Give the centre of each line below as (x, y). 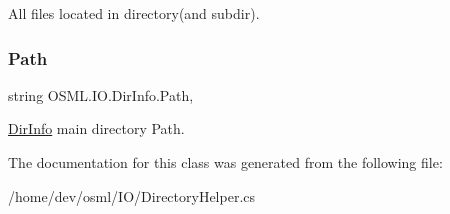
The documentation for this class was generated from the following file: (225, 162)
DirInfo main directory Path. (96, 128)
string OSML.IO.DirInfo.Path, (101, 94)
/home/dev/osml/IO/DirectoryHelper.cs (132, 195)
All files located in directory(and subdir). (134, 13)
